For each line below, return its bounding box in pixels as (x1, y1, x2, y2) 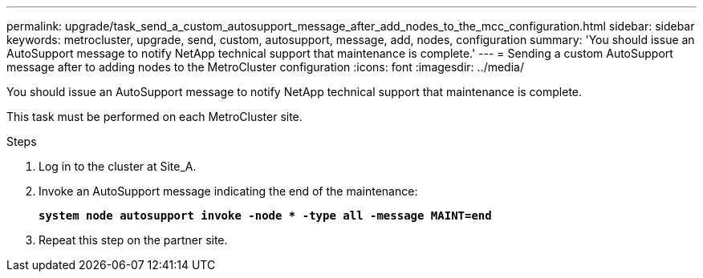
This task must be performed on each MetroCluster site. (6, 110, 303, 123)
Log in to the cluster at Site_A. (39, 159, 197, 173)
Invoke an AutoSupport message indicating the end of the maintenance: (39, 184, 418, 198)
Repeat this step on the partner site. (39, 233, 228, 247)
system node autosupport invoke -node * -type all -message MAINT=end (39, 209, 492, 222)
